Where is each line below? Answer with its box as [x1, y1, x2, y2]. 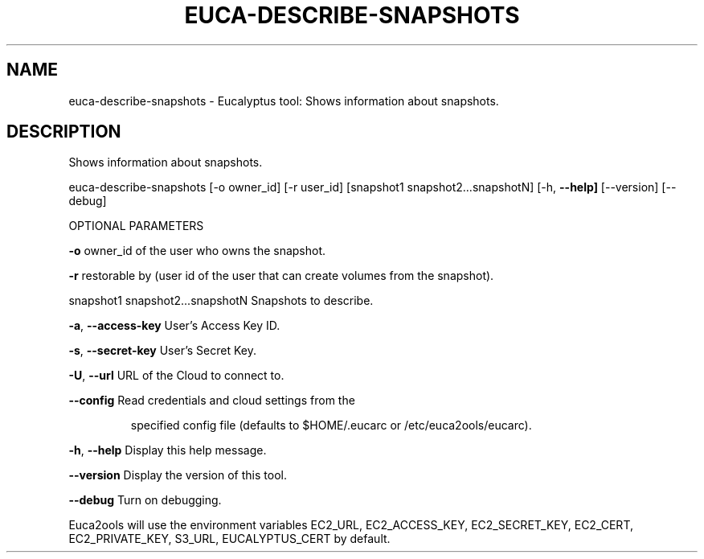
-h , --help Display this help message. [68, 443, 267, 458]
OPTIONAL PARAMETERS [68, 219, 204, 233]
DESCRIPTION [6, 121, 121, 142]
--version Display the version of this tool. [68, 468, 287, 483]
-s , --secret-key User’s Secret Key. [68, 343, 256, 358]
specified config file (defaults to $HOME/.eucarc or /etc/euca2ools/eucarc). [130, 418, 532, 433]
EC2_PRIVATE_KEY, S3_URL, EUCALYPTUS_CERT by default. [68, 532, 391, 546]
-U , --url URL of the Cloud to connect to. [68, 368, 284, 383]
